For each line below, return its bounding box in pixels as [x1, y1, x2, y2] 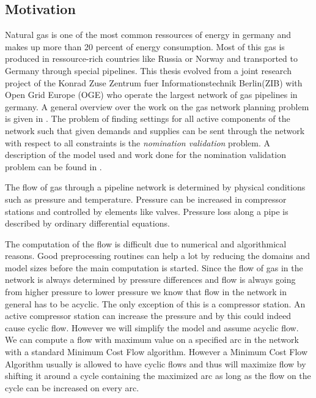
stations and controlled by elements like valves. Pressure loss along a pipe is [5, 205, 288, 217]
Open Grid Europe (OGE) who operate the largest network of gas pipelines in [5, 88, 298, 101]
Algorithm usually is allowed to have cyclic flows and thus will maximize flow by [5, 357, 306, 370]
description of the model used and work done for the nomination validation [5, 148, 286, 161]
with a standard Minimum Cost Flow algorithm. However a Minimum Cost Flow [5, 345, 307, 358]
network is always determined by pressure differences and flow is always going [5, 273, 296, 286]
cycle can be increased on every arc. [5, 381, 139, 394]
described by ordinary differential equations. [5, 217, 170, 230]
